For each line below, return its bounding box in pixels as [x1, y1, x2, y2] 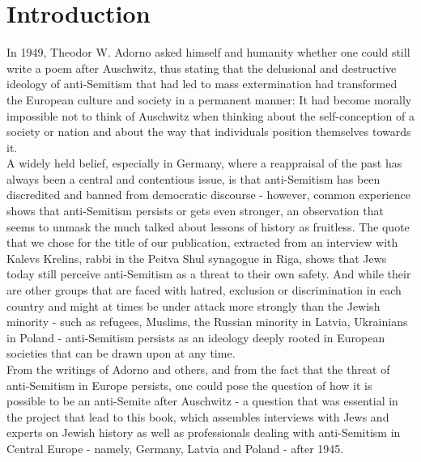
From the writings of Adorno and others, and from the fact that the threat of [6, 361, 390, 377]
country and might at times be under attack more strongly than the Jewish [6, 297, 381, 314]
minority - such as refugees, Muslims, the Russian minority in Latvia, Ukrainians [6, 313, 408, 330]
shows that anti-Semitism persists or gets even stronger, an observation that [6, 202, 384, 219]
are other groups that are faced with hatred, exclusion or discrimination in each [6, 282, 402, 299]
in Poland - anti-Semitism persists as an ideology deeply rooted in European [6, 328, 385, 345]
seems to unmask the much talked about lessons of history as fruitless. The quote [6, 218, 410, 235]
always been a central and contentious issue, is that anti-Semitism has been [6, 170, 381, 187]
